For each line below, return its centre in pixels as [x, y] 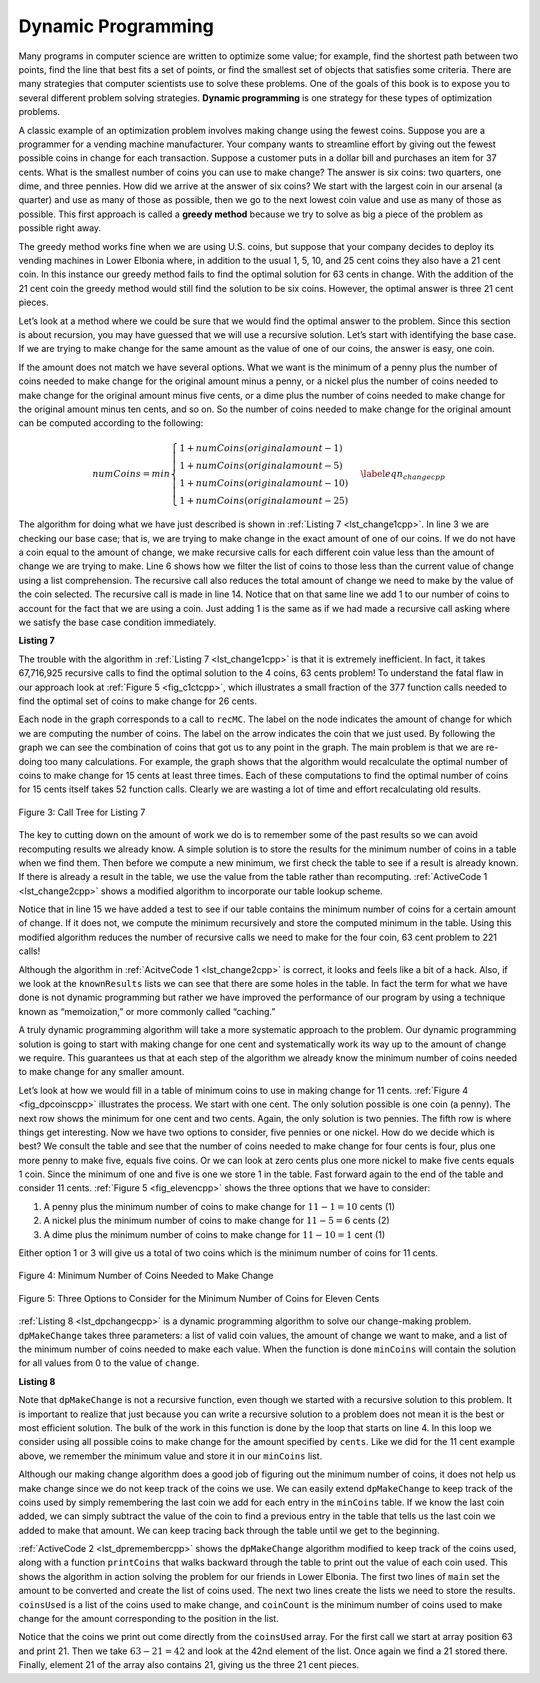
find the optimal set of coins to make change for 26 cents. [137, 701]
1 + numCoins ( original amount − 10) [264, 483]
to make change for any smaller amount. [101, 1072]
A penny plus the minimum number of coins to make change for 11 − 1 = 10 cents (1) [219, 1206]
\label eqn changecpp [403, 475]
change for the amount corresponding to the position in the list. [148, 1619]
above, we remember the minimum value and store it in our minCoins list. [170, 1456]
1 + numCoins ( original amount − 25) [264, 500]
